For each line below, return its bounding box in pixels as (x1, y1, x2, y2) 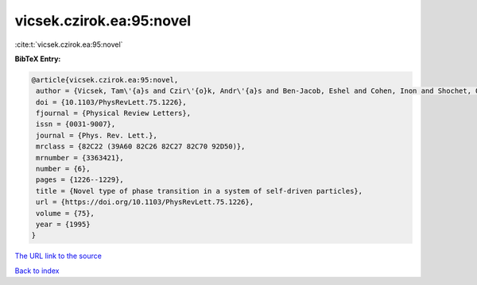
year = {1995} (36, 220, 91, 229)
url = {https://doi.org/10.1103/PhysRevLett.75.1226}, (36, 198, 254, 206)
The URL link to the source (14, 251, 103, 261)
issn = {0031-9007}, (36, 120, 116, 129)
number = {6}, (36, 164, 91, 174)
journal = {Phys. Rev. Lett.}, (36, 131, 158, 140)
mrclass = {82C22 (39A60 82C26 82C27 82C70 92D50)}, (36, 142, 246, 151)
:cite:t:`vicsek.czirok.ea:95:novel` (14, 40, 123, 49)
